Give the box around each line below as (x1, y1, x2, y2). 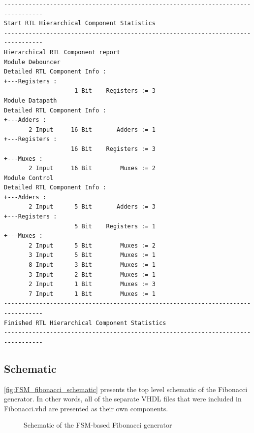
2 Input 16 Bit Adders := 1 (29, 126, 156, 133)
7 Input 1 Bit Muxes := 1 (29, 290, 156, 297)
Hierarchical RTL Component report (4, 48, 121, 56)
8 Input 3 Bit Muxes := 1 (29, 261, 156, 269)
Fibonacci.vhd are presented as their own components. (4, 403, 168, 413)
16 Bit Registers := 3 (71, 145, 156, 152)
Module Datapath (4, 97, 57, 104)
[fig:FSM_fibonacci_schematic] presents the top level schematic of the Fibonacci (4, 384, 248, 394)
